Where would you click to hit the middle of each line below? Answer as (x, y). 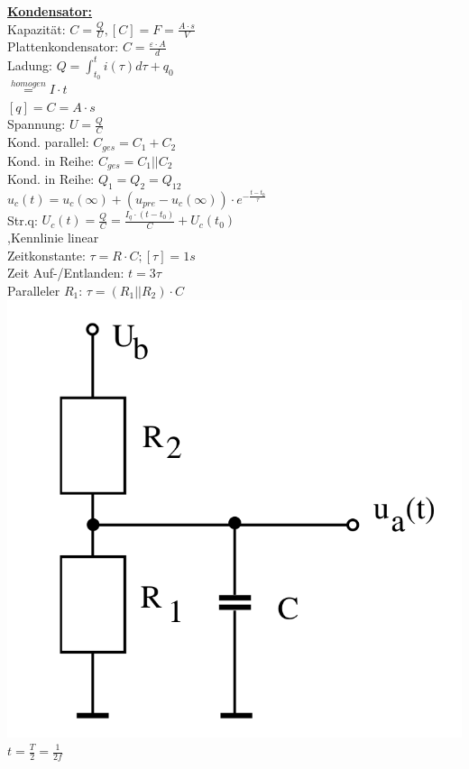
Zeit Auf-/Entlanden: (66, 273)
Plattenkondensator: (63, 46)
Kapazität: (37, 28)
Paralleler (34, 290)
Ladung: (30, 64)
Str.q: (23, 220)
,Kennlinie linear (53, 238)
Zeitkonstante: (46, 255)
